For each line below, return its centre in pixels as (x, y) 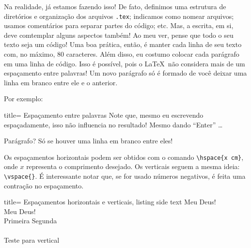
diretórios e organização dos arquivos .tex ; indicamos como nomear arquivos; (119, 16)
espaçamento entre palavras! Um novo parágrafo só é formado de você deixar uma (125, 73)
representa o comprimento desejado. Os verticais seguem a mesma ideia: (133, 166)
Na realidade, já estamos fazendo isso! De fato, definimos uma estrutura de (115, 6)
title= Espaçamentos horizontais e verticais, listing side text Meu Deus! (110, 202)
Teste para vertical (32, 240)
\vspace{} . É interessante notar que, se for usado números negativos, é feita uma (125, 176)
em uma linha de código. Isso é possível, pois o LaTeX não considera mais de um (125, 63)
